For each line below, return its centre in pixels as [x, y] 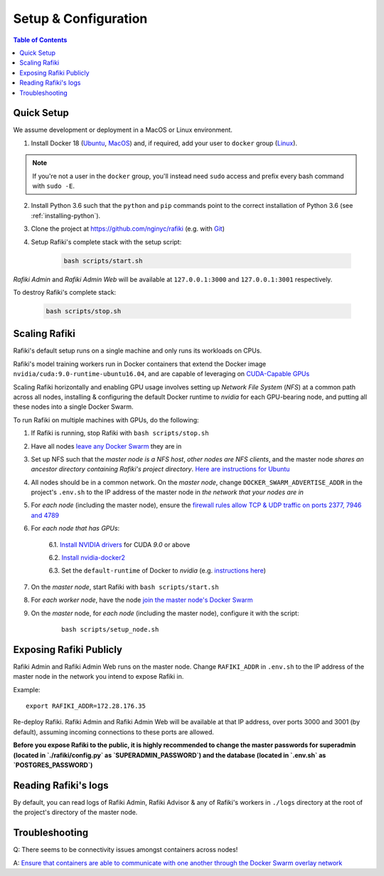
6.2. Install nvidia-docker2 [87, 558]
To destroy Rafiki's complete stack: [65, 292]
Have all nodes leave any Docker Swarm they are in [106, 446]
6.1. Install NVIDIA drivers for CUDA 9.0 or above [119, 544]
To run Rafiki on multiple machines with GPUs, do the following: [106, 419]
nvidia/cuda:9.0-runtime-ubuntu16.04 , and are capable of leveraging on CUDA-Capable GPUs [161, 374]
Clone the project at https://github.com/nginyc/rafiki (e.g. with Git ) [128, 229]
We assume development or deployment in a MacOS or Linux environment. [123, 130]
